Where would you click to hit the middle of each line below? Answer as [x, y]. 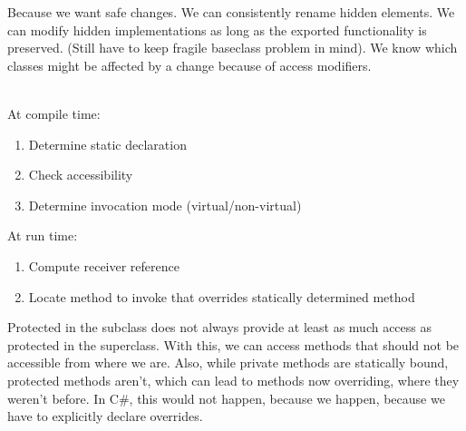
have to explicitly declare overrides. [105, 416]
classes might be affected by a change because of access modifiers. [189, 65]
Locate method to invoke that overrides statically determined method [222, 296]
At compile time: [54, 113]
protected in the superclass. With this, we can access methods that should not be [233, 344]
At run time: [43, 235]
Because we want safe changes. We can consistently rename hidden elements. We [231, 12]
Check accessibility [81, 175]
